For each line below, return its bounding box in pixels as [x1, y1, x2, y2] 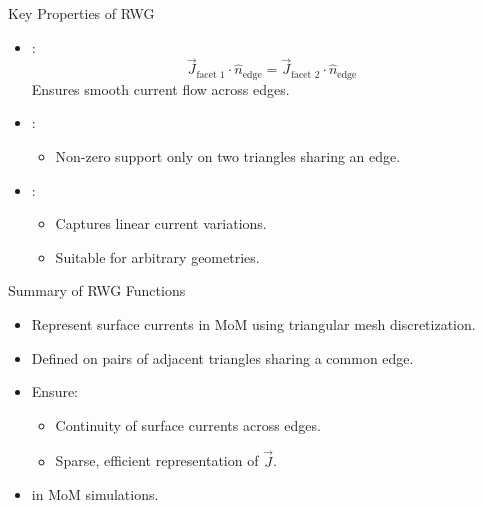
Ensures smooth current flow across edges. [31, 78, 290, 99]
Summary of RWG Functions [8, 280, 186, 301]
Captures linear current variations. [55, 213, 267, 234]
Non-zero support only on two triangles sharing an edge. [55, 146, 401, 167]
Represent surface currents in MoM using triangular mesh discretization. [31, 314, 476, 335]
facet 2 [291, 69, 320, 80]
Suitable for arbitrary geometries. [55, 246, 260, 267]
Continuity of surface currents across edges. [55, 414, 321, 435]
